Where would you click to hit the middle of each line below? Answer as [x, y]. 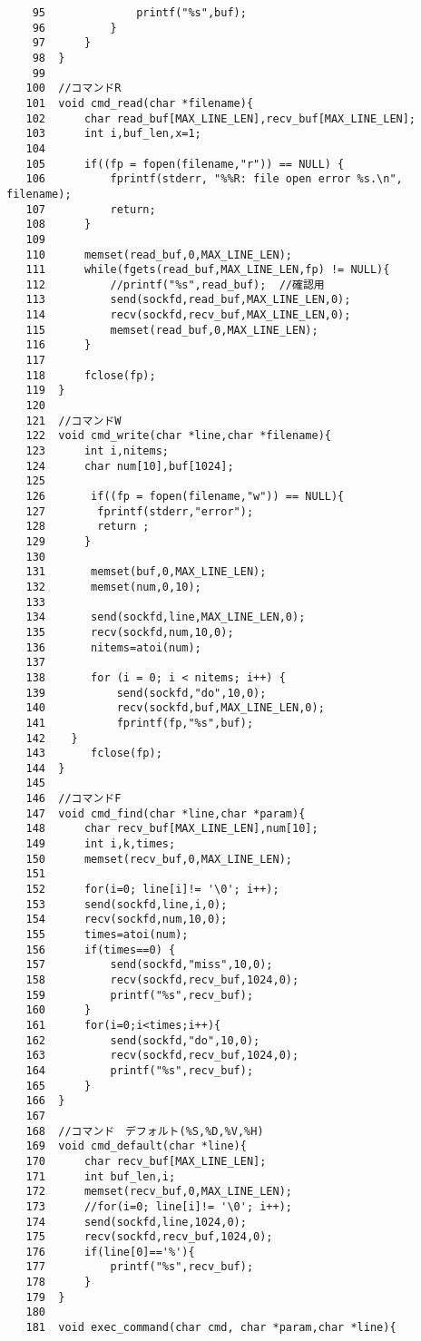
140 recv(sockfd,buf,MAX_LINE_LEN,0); [175, 708]
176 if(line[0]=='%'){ [110, 1252]
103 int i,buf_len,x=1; [113, 134]
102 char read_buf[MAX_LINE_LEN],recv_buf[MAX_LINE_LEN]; [221, 118]
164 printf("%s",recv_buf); [140, 1070]
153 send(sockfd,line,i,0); [127, 904]
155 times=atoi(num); [107, 935]
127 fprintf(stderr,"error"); [140, 511]
